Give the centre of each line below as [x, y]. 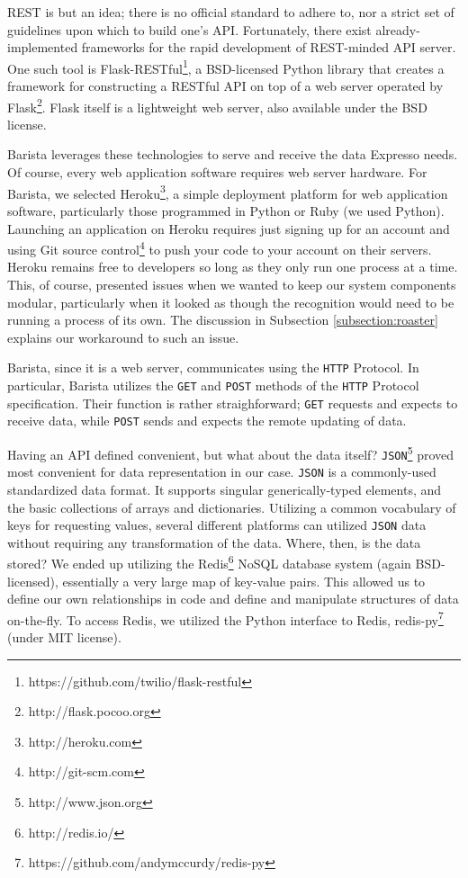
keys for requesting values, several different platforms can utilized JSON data [217, 525]
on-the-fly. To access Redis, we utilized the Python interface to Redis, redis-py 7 [225, 618]
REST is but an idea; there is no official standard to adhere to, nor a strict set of [231, 12]
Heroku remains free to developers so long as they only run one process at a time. [233, 267]
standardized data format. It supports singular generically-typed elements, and [225, 489]
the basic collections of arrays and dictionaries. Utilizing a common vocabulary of [232, 507]
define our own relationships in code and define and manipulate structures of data [233, 599]
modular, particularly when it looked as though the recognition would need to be [231, 302]
